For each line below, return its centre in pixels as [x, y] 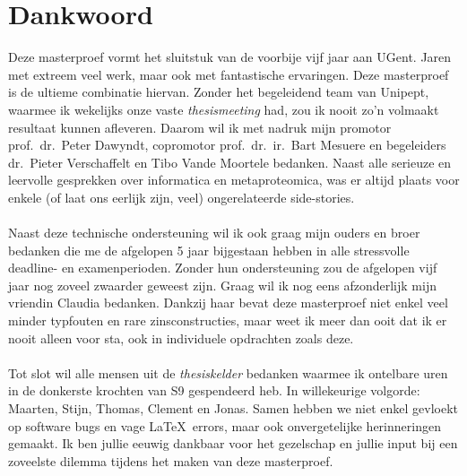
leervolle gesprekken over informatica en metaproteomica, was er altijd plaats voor [234, 180]
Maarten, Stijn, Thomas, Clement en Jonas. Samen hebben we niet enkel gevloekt [233, 408]
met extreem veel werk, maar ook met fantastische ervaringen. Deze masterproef [229, 74]
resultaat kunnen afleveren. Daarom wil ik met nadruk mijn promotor [200, 127]
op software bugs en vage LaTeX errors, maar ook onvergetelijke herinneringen [225, 425]
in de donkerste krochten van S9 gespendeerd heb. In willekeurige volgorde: [214, 390]
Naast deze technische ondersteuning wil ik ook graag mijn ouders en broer [214, 233]
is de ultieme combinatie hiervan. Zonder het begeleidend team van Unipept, [219, 92]
